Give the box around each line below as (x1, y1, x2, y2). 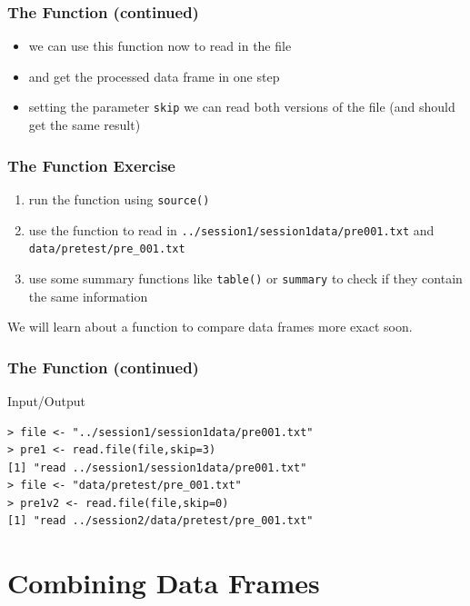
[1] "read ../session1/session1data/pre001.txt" (7, 461, 307, 474)
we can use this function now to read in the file (28, 36, 292, 55)
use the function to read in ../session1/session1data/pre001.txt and (28, 220, 435, 239)
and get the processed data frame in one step (28, 66, 280, 85)
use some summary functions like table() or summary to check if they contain (28, 268, 463, 287)
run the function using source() (28, 189, 210, 208)
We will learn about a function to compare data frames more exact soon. (7, 317, 413, 336)
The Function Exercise (7, 154, 175, 176)
